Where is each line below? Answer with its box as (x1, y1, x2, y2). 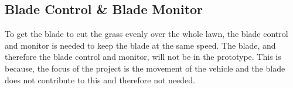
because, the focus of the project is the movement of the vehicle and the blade (5, 62, 285, 74)
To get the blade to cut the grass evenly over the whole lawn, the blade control (5, 28, 288, 40)
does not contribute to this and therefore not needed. (5, 73, 196, 86)
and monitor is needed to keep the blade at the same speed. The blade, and (5, 39, 276, 51)
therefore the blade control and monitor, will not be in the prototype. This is (5, 50, 281, 63)
